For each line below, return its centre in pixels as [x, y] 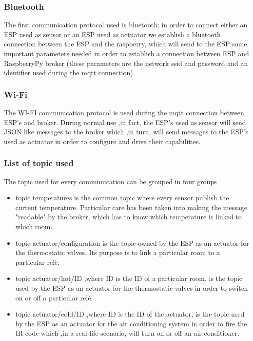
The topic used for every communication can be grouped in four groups [110, 181]
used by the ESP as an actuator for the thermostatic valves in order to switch [132, 288]
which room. [34, 226]
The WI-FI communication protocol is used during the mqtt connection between [124, 112]
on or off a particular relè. [54, 297]
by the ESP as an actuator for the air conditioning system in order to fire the [131, 323]
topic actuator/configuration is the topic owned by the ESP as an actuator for [132, 243]
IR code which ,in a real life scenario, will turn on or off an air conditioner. [127, 333]
